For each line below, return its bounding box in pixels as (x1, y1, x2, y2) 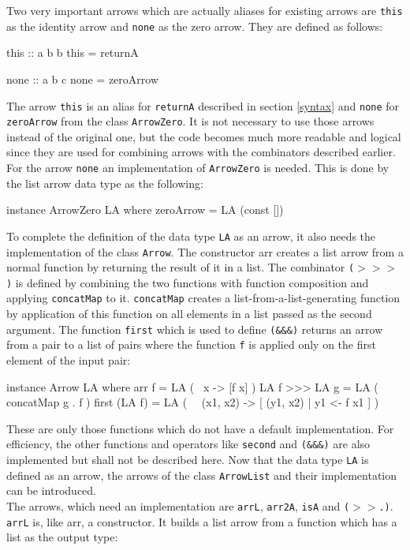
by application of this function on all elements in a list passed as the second (6, 305, 372, 322)
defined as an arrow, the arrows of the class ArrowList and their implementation (6, 466, 397, 483)
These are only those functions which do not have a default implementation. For (6, 420, 394, 436)
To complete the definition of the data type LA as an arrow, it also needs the (6, 227, 376, 244)
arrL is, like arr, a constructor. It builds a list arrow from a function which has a (6, 513, 397, 529)
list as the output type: (6, 529, 118, 545)
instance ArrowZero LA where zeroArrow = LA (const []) (6, 201, 284, 218)
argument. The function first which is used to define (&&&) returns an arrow (6, 320, 383, 337)
